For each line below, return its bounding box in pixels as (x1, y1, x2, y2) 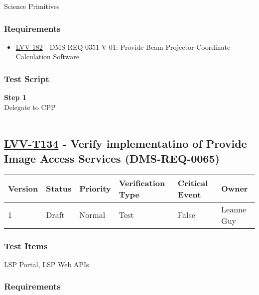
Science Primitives (4, 1, 60, 11)
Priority (79, 183, 111, 195)
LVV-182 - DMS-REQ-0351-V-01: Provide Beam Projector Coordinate (15, 41, 231, 52)
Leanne (221, 203, 247, 215)
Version (8, 183, 38, 195)
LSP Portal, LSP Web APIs (4, 259, 89, 269)
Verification (119, 177, 165, 189)
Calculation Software (15, 51, 80, 62)
